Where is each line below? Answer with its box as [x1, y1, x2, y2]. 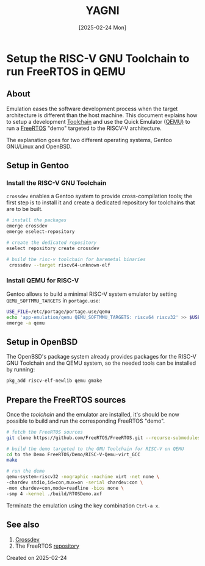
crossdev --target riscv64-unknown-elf [9, 262, 111, 268]
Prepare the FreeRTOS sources [6, 395, 126, 405]
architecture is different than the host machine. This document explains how [6, 111, 198, 119]
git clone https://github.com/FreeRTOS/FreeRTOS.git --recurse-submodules [6, 434, 201, 441]
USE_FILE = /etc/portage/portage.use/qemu [6, 309, 111, 315]
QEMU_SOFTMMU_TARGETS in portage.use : [6, 296, 101, 304]
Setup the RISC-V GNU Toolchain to [6, 51, 190, 65]
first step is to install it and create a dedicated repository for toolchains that [6, 199, 195, 206]
